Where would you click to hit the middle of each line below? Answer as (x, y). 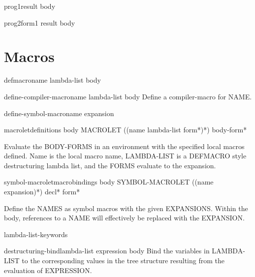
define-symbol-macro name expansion (59, 113)
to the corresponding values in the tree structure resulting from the (123, 261)
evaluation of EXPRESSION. (48, 270)
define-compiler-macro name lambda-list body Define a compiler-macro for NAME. (128, 96)
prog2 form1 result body (40, 22)
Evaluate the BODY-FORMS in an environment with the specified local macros (124, 146)
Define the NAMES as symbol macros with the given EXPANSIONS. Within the (126, 208)
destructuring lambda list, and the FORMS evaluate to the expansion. (110, 165)
